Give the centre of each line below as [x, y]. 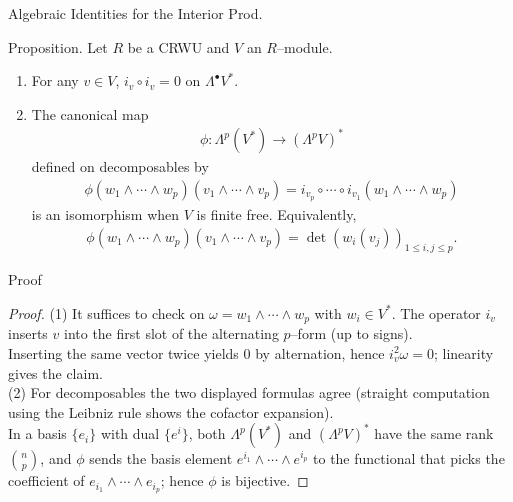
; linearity [463, 352]
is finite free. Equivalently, [276, 213]
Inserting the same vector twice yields [123, 352]
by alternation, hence [320, 352]
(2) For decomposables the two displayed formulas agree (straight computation [249, 392]
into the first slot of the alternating [171, 333]
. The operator [436, 312]
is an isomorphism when [105, 213]
